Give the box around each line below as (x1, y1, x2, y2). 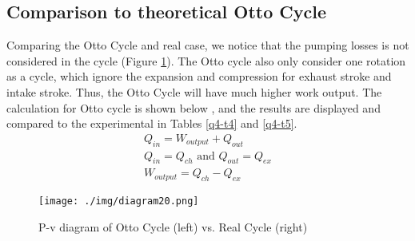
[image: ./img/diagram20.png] (38, 196, 199, 207)
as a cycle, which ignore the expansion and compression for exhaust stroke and (6, 68, 392, 85)
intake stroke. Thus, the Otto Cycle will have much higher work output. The (6, 83, 382, 100)
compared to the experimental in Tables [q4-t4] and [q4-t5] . (6, 115, 297, 132)
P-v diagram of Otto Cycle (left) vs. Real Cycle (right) (38, 218, 308, 235)
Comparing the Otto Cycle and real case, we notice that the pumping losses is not (6, 37, 409, 53)
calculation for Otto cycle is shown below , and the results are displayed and (6, 99, 381, 116)
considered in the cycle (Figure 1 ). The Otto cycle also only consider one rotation (6, 52, 406, 69)
